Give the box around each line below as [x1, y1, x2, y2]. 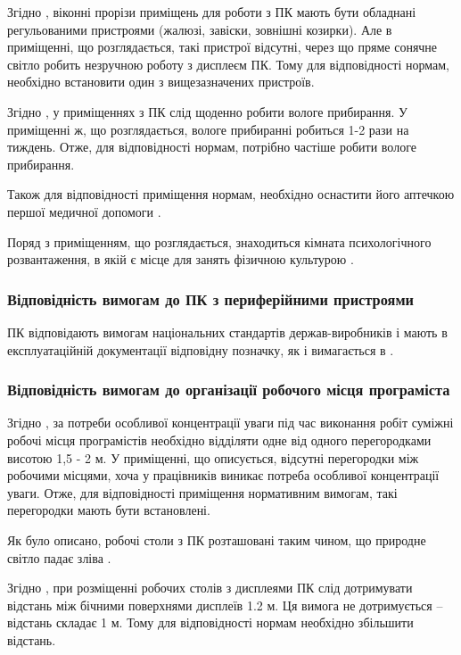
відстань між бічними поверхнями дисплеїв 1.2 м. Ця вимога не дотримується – [7, 595, 443, 614]
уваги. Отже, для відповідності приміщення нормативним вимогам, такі [7, 483, 398, 502]
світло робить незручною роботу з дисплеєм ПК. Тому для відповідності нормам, [7, 54, 450, 73]
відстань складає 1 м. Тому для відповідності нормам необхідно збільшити [7, 613, 414, 632]
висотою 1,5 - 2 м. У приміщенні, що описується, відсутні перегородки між [7, 448, 419, 467]
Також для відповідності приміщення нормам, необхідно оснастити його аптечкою [7, 185, 455, 203]
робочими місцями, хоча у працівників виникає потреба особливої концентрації [7, 466, 440, 485]
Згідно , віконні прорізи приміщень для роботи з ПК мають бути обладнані [7, 3, 416, 21]
